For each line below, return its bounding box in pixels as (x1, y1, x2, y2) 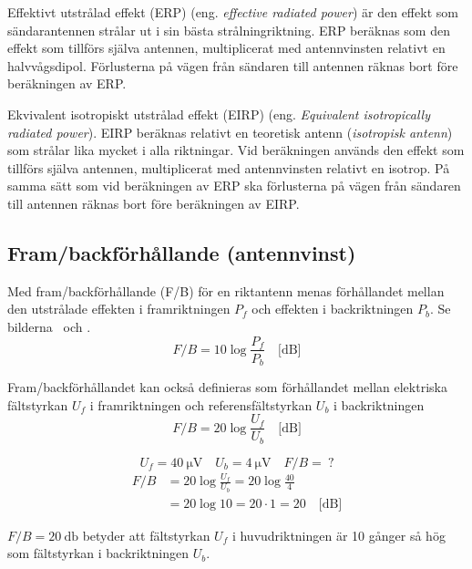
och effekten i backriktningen (251, 299, 414, 318)
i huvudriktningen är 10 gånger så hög (231, 525, 446, 544)
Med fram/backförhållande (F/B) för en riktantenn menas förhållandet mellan (7, 281, 445, 300)
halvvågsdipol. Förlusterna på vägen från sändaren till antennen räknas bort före (7, 56, 458, 75)
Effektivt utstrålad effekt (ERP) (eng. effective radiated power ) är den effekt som (7, 3, 458, 21)
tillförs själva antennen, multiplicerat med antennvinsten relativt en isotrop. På (7, 158, 450, 177)
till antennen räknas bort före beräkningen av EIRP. (7, 193, 300, 212)
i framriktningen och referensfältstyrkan (89, 395, 313, 414)
